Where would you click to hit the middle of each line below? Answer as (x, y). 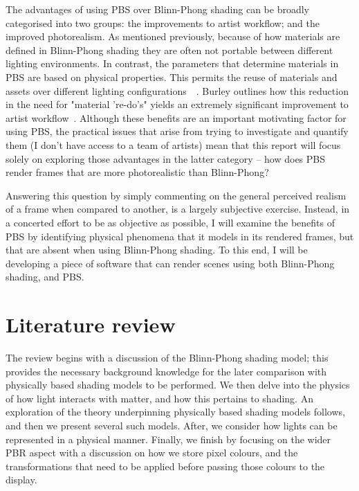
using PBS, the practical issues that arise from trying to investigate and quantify (177, 131)
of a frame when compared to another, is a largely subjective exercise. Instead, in (178, 209)
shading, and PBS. (45, 277)
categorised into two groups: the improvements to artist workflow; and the (163, 23)
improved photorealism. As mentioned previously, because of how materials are (173, 36)
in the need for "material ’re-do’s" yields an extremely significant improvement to (177, 104)
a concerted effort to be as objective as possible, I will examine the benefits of (171, 222)
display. (21, 480)
